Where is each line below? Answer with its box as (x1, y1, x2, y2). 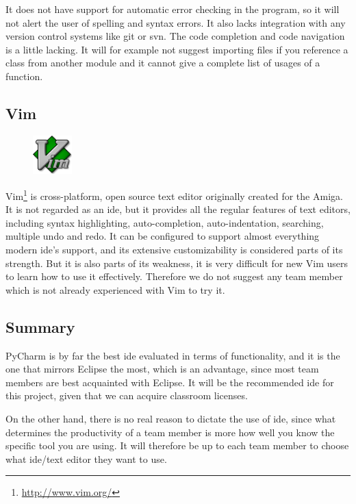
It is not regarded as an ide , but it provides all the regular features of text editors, (5, 202, 351, 216)
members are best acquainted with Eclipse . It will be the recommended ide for (5, 375, 334, 389)
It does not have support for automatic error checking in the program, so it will (5, 2, 340, 16)
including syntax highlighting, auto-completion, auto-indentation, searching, (5, 215, 324, 229)
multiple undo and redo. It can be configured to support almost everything (5, 229, 320, 243)
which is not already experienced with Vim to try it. (5, 282, 225, 297)
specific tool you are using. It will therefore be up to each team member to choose (5, 438, 349, 453)
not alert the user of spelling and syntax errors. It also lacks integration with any (5, 15, 346, 29)
